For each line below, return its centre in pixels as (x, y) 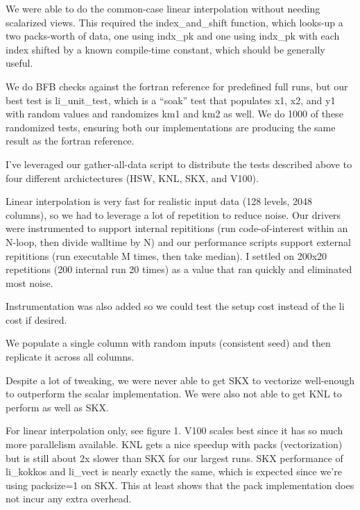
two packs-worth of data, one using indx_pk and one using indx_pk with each (173, 36)
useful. (19, 63)
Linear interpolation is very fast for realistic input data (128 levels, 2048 (159, 201)
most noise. (29, 282)
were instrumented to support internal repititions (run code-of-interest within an (177, 228)
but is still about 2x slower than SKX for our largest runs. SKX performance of (174, 458)
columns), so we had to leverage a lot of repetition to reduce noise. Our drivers (173, 214)
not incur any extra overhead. (69, 499)
